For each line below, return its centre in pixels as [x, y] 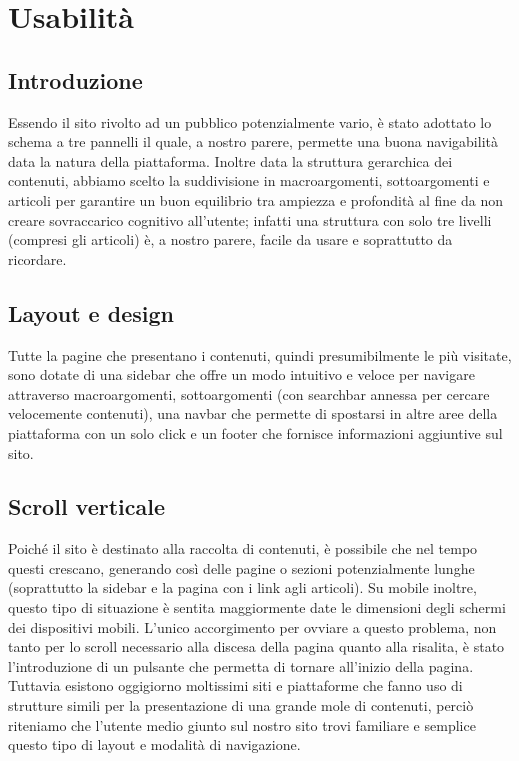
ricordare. [37, 258]
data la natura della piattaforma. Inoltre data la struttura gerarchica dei [230, 160]
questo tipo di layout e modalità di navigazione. [154, 744]
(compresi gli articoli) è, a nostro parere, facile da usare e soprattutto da [230, 239]
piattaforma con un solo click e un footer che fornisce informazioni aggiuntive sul [255, 432]
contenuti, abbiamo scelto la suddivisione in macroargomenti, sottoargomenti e [249, 180]
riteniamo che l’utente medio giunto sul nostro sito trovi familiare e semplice [242, 724]
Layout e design [91, 312]
